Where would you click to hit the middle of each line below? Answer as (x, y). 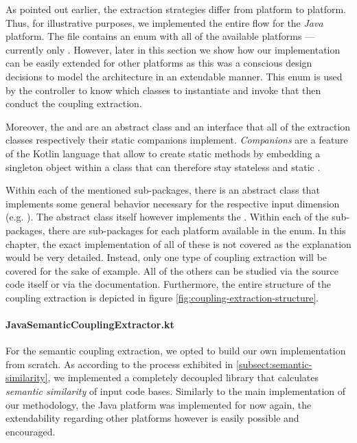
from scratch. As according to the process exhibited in (119, 364)
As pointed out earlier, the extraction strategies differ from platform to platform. (176, 9)
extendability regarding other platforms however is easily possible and (152, 418)
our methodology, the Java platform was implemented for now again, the (159, 404)
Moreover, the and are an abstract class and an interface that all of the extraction (178, 126)
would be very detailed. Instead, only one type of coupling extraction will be (166, 257)
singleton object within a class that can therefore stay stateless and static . (163, 167)
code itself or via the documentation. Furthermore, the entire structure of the (168, 284)
